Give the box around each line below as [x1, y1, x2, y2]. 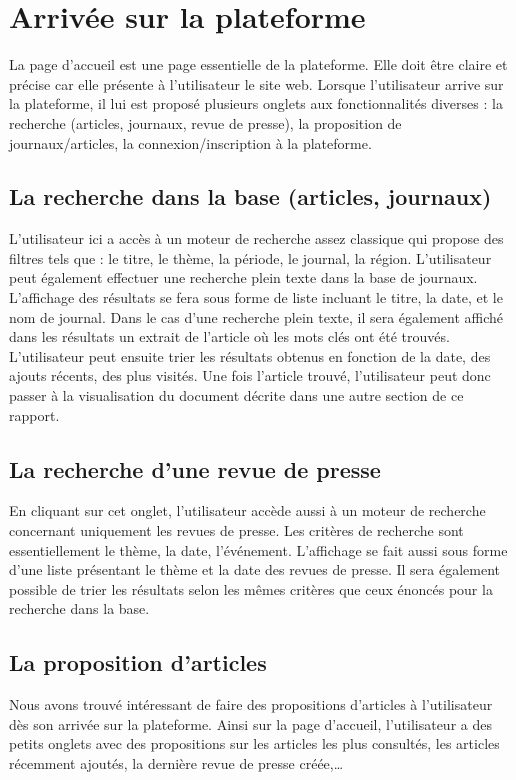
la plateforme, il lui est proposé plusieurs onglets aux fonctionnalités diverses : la [9, 93, 503, 114]
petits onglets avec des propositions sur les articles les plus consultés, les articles [9, 733, 500, 754]
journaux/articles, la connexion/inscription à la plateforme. [9, 132, 372, 153]
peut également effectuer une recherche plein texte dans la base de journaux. [9, 267, 478, 288]
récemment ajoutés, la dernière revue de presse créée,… [9, 752, 344, 773]
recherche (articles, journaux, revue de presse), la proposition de [9, 112, 402, 133]
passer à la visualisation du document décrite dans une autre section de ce [9, 385, 464, 406]
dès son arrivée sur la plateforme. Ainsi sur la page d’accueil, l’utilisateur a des [9, 713, 492, 734]
